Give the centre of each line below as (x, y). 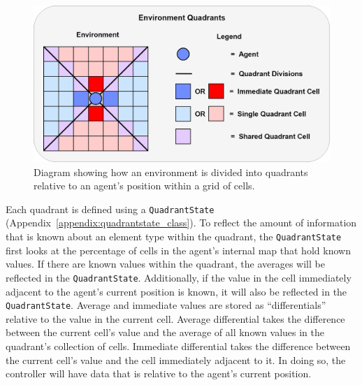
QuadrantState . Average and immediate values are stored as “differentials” (166, 305)
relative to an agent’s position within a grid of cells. (144, 186)
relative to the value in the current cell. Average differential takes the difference (175, 318)
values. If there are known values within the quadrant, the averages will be (165, 264)
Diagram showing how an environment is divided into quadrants (171, 172)
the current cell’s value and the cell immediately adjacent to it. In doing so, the (176, 359)
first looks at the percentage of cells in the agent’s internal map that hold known (178, 250)
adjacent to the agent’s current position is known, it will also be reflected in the (176, 291)
